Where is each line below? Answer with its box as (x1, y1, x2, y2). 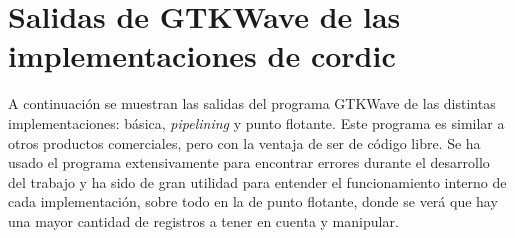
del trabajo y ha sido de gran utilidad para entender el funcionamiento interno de (8, 171, 507, 192)
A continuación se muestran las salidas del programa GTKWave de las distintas (8, 93, 496, 114)
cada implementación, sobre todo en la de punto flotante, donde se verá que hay (8, 191, 498, 212)
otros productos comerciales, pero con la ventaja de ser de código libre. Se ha (8, 132, 481, 153)
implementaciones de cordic (8, 35, 396, 76)
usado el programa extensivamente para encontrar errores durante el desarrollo (8, 152, 490, 173)
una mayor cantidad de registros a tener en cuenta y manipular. (8, 210, 399, 231)
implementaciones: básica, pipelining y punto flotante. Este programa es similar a (8, 112, 505, 133)
